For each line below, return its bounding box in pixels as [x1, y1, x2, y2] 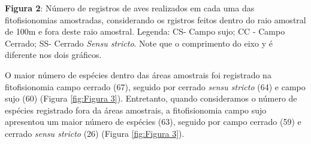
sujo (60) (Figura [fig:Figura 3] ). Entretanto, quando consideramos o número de [5, 92, 297, 105]
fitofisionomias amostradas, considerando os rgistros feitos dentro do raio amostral [5, 13, 306, 26]
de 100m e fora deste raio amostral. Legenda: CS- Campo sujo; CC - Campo [5, 25, 285, 38]
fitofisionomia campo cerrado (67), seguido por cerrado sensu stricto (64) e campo [5, 80, 306, 93]
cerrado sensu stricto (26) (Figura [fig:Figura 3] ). [5, 127, 185, 139]
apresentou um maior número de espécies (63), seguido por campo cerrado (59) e [5, 115, 301, 128]
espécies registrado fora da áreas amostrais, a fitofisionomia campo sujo [5, 103, 267, 116]
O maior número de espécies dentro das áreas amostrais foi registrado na [5, 68, 271, 81]
